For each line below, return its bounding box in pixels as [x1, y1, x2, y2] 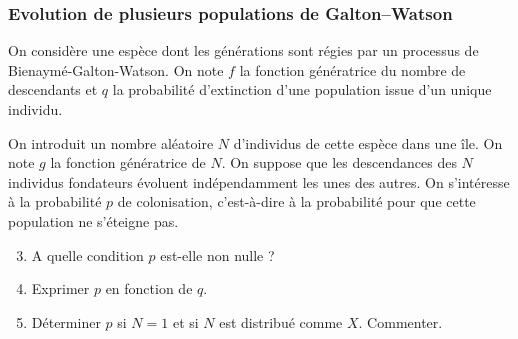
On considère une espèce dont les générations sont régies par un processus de [8, 40, 479, 61]
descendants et [8, 79, 98, 100]
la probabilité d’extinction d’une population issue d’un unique [112, 79, 492, 100]
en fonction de [105, 278, 193, 299]
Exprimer [31, 278, 90, 299]
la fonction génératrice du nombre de [239, 59, 466, 80]
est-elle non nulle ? [160, 244, 275, 265]
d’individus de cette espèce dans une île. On [233, 132, 503, 153]
